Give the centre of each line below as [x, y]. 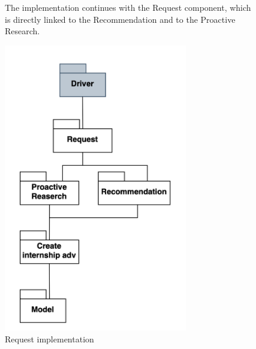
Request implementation [49, 338]
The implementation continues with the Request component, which [128, 7]
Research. [22, 31]
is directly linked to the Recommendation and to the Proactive [120, 19]
